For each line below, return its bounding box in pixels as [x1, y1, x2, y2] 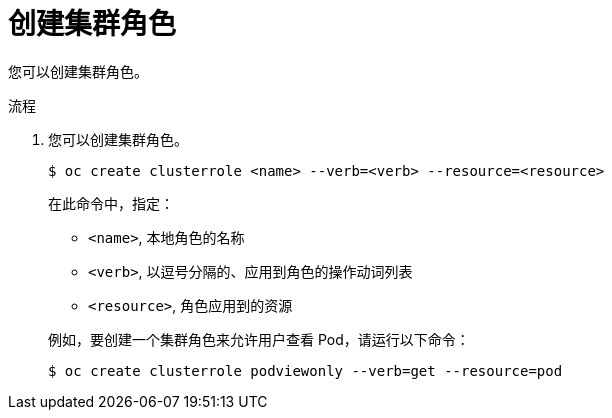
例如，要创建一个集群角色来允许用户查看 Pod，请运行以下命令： [48, 330, 470, 348]
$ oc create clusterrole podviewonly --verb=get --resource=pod [48, 362, 563, 379]
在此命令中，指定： [48, 194, 174, 212]
